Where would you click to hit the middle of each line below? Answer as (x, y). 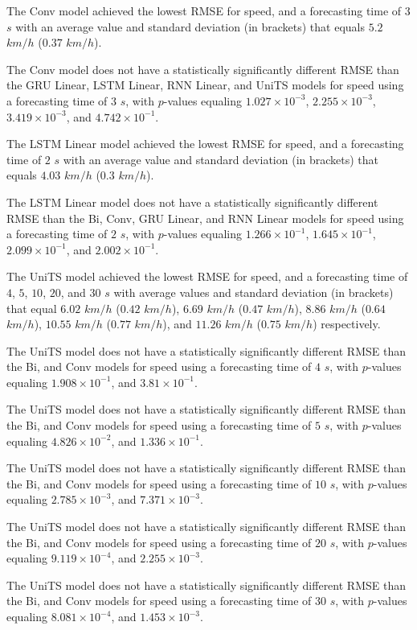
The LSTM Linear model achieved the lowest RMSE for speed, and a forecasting (205, 144)
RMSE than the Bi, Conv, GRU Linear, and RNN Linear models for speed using (205, 218)
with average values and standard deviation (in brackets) (253, 292)
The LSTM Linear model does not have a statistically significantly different (192, 202)
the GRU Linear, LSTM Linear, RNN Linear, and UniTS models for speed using (205, 85)
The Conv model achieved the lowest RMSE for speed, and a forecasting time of (204, 10)
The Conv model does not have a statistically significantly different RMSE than (203, 69)
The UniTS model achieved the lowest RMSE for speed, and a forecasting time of (207, 276)
